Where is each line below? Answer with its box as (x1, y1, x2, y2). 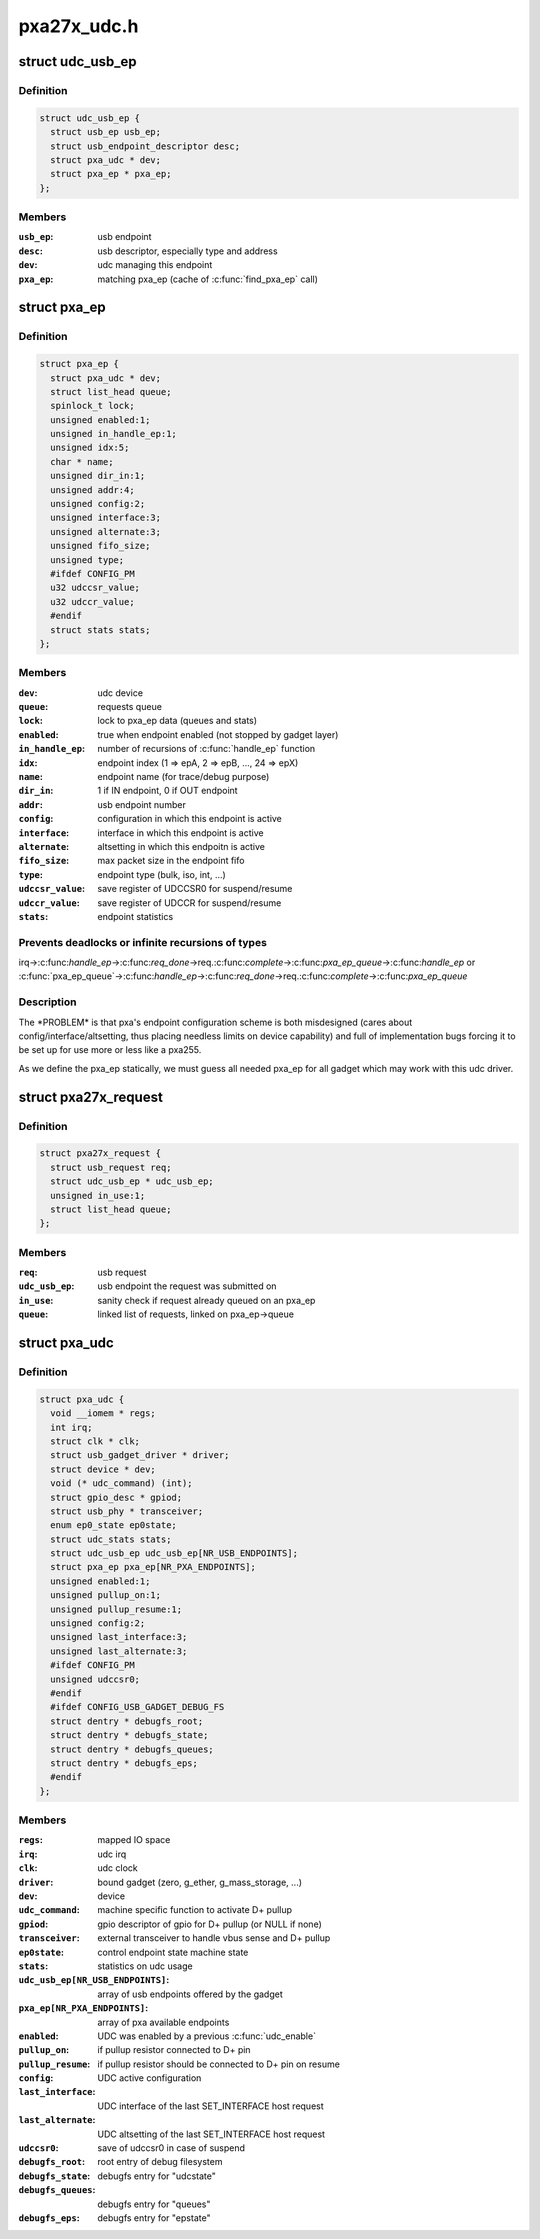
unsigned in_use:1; (50, 1190, 146, 1201)
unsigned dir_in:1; (50, 470, 146, 482)
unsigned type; (50, 554, 125, 565)
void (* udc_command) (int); (50, 1478, 194, 1489)
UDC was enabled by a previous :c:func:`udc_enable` (97, 2030, 317, 2042)
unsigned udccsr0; (50, 1673, 140, 1685)
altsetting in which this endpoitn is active (97, 840, 265, 852)
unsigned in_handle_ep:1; (50, 428, 177, 440)
